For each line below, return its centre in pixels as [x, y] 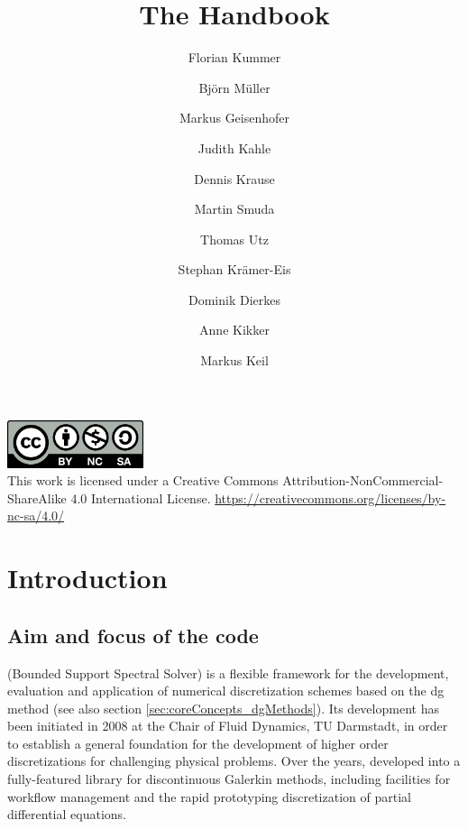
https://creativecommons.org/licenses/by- [330, 497]
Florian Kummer [234, 57]
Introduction [87, 578]
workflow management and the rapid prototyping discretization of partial [209, 796]
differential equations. [67, 814]
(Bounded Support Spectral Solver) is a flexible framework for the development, [228, 672]
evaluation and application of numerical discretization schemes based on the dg [226, 691]
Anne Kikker [234, 330]
